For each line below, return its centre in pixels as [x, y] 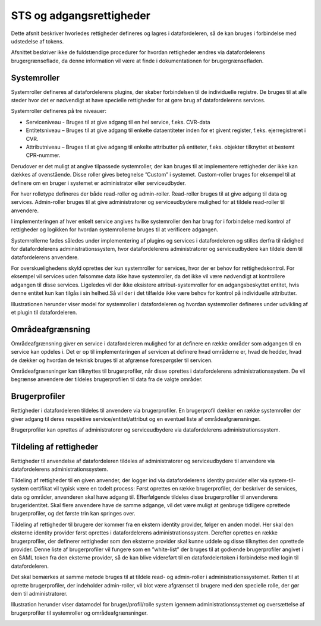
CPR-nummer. [43, 155]
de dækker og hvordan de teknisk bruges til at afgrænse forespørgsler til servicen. [112, 360]
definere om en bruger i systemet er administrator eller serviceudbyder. [99, 183]
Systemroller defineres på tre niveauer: [59, 111]
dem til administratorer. [39, 593]
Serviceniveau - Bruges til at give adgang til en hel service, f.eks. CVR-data [118, 122]
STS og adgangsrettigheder [81, 15]
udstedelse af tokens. [37, 41]
